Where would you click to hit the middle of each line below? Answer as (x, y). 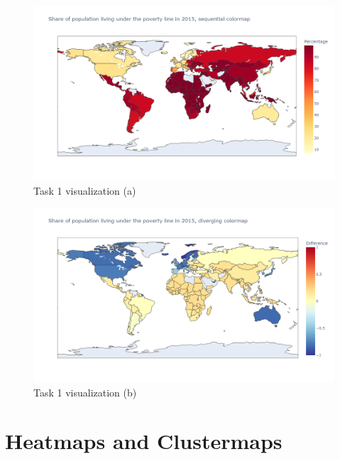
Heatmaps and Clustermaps (144, 441)
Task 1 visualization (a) (85, 190)
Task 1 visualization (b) (85, 392)
